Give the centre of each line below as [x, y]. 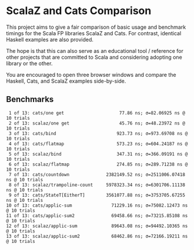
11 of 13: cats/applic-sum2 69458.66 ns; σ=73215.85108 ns [97, 215]
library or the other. [29, 63]
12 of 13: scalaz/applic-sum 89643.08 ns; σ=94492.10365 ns [97, 226]
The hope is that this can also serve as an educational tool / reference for [95, 50]
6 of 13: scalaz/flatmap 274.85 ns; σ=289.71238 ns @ [98, 164]
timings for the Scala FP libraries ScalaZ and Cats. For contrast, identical [94, 33]
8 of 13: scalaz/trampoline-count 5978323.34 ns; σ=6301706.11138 [97, 185]
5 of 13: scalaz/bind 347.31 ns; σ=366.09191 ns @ [98, 154]
